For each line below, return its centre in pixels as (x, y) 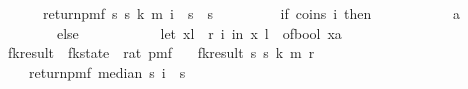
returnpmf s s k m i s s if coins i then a (251, 13)
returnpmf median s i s (107, 71)
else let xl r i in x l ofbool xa (199, 32)
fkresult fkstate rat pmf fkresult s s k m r (161, 52)
